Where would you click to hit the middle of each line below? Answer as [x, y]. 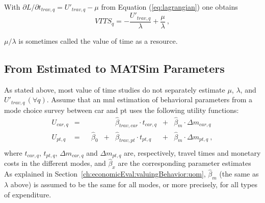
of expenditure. [28, 194]
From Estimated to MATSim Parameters [114, 68]
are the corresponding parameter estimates [184, 163]
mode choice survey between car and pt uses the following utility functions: [122, 110]
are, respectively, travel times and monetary [192, 152]
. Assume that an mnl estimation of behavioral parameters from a [150, 99]
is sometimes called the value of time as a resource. [98, 40]
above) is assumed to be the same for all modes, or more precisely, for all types [134, 184]
